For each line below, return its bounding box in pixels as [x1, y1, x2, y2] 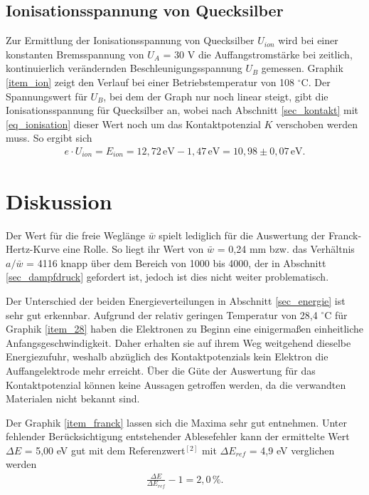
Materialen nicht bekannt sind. [6, 391, 140, 406]
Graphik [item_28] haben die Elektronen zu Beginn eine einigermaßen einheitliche [6, 321, 364, 336]
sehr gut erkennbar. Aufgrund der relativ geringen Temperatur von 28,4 [6, 307, 318, 322]
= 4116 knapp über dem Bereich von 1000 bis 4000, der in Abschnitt [26, 255, 326, 270]
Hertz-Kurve [6, 241, 60, 256]
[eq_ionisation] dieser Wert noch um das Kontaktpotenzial [6, 116, 261, 131]
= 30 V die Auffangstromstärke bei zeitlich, [163, 46, 353, 61]
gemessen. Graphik [261, 61, 343, 75]
